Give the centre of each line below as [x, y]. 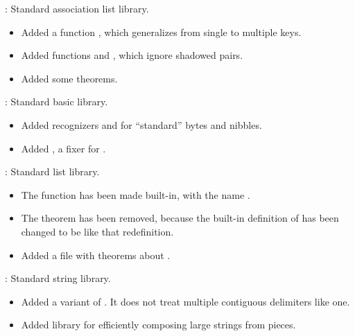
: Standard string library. [58, 278]
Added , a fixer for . [63, 148]
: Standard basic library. [57, 101]
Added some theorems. [69, 78]
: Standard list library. [52, 171]
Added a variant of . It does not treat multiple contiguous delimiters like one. [185, 301]
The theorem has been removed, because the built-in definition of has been [180, 218]
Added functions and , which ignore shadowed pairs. [132, 55]
